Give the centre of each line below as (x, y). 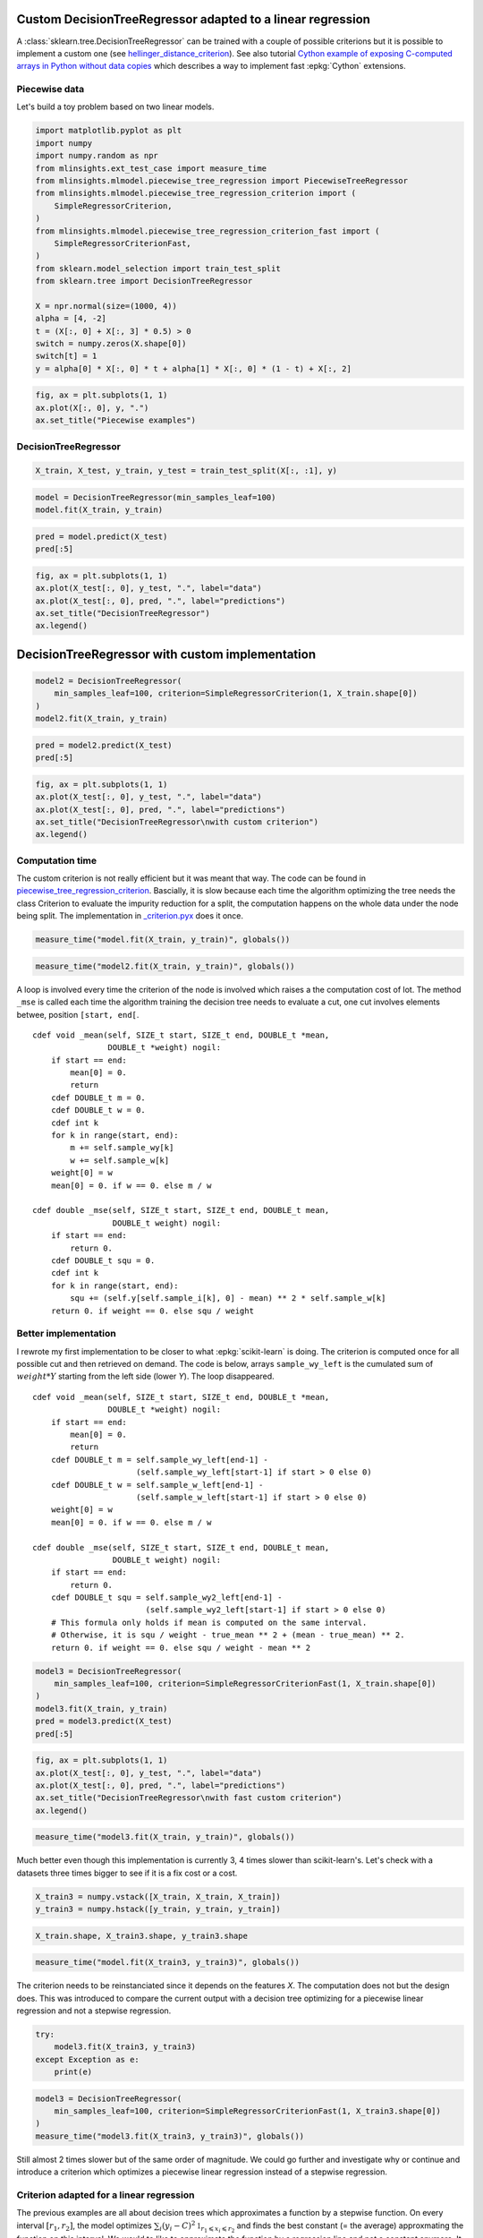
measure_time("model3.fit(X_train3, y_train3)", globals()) (170, 2136)
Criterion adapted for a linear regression (106, 2195)
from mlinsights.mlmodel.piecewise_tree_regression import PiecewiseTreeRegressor (222, 180)
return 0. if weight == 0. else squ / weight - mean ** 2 (181, 1648)
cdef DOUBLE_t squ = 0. (103, 1260)
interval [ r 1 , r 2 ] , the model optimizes (84, 2226)
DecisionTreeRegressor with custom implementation (166, 654)
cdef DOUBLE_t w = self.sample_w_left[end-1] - (157, 1485)
